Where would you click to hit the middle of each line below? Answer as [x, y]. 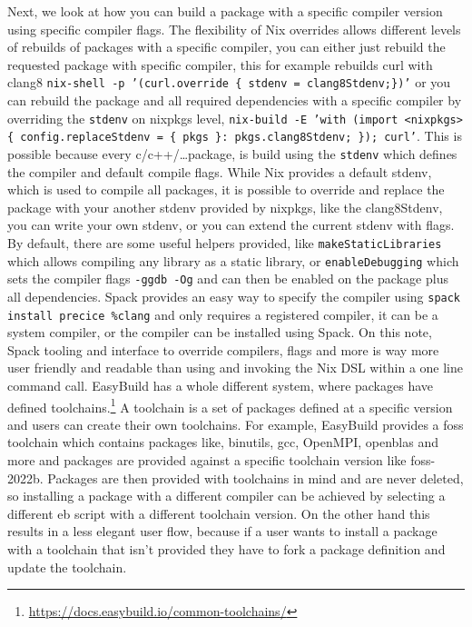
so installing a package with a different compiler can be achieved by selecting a [226, 496]
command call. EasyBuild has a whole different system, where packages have [221, 386]
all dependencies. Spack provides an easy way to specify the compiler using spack [234, 296]
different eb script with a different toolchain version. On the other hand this [219, 513]
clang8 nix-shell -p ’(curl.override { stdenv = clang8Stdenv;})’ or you [229, 82]
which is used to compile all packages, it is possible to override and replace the [226, 189]
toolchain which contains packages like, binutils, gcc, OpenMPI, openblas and [223, 442]
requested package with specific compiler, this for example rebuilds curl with [220, 64]
